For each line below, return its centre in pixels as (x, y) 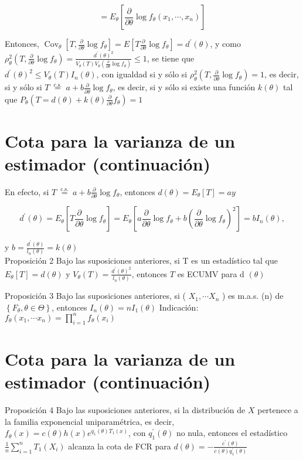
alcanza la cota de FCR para (120, 446)
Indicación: (179, 307)
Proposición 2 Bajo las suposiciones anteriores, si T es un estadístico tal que (141, 260)
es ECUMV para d (211, 273)
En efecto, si (27, 191)
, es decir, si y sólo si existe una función (184, 87)
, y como (226, 43)
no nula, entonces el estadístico (232, 433)
